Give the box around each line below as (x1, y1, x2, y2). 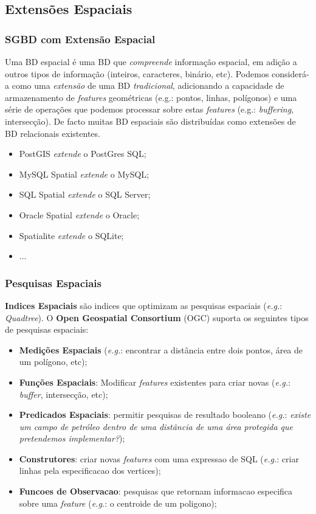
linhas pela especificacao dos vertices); (19, 464, 161, 477)
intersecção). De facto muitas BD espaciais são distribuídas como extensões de (5, 114, 296, 127)
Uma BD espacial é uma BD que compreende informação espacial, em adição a (5, 55, 297, 68)
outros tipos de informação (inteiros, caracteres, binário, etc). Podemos (5, 67, 269, 80)
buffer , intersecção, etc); (19, 387, 108, 400)
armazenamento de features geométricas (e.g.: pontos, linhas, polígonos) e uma (5, 91, 297, 103)
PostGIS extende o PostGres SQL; (19, 147, 146, 160)
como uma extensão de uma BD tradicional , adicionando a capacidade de (12, 79, 284, 92)
